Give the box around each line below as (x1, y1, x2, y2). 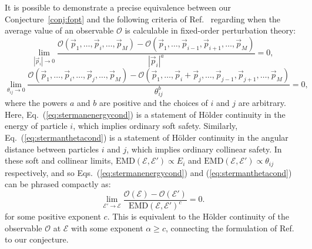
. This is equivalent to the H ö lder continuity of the (107, 210, 290, 223)
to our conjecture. (5, 233, 69, 245)
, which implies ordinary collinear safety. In (126, 142, 282, 155)
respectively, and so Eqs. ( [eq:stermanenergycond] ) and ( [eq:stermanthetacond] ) (5, 166, 292, 178)
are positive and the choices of (99, 97, 208, 109)
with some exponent (71, 221, 143, 234)
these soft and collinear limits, (5, 154, 113, 167)
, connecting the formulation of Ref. (165, 221, 294, 234)
